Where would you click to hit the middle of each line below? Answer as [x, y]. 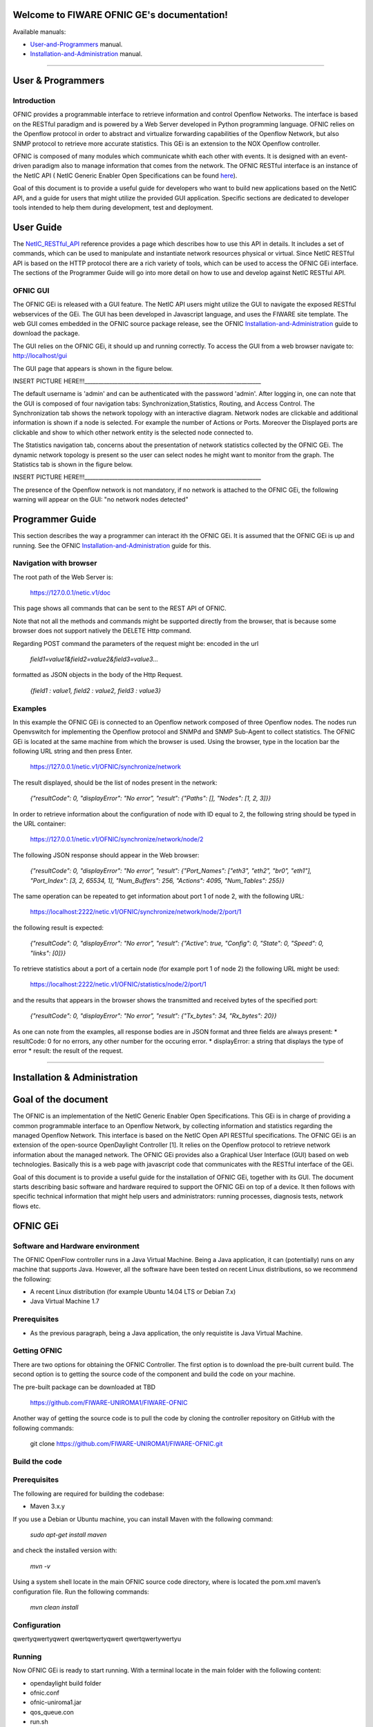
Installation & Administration [75, 1078]
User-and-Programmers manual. [76, 44]
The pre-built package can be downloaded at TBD [84, 1387]
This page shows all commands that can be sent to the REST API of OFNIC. [120, 609]
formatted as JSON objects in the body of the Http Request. [98, 675]
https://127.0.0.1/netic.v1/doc [70, 593]
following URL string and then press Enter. [73, 751]
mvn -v [40, 1566]
